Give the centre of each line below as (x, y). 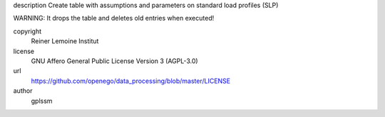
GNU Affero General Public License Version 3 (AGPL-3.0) (115, 61)
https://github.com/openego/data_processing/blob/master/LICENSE (131, 81)
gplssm (42, 101)
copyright (27, 31)
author (23, 91)
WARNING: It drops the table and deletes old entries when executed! (114, 18)
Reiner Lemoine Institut (65, 41)
